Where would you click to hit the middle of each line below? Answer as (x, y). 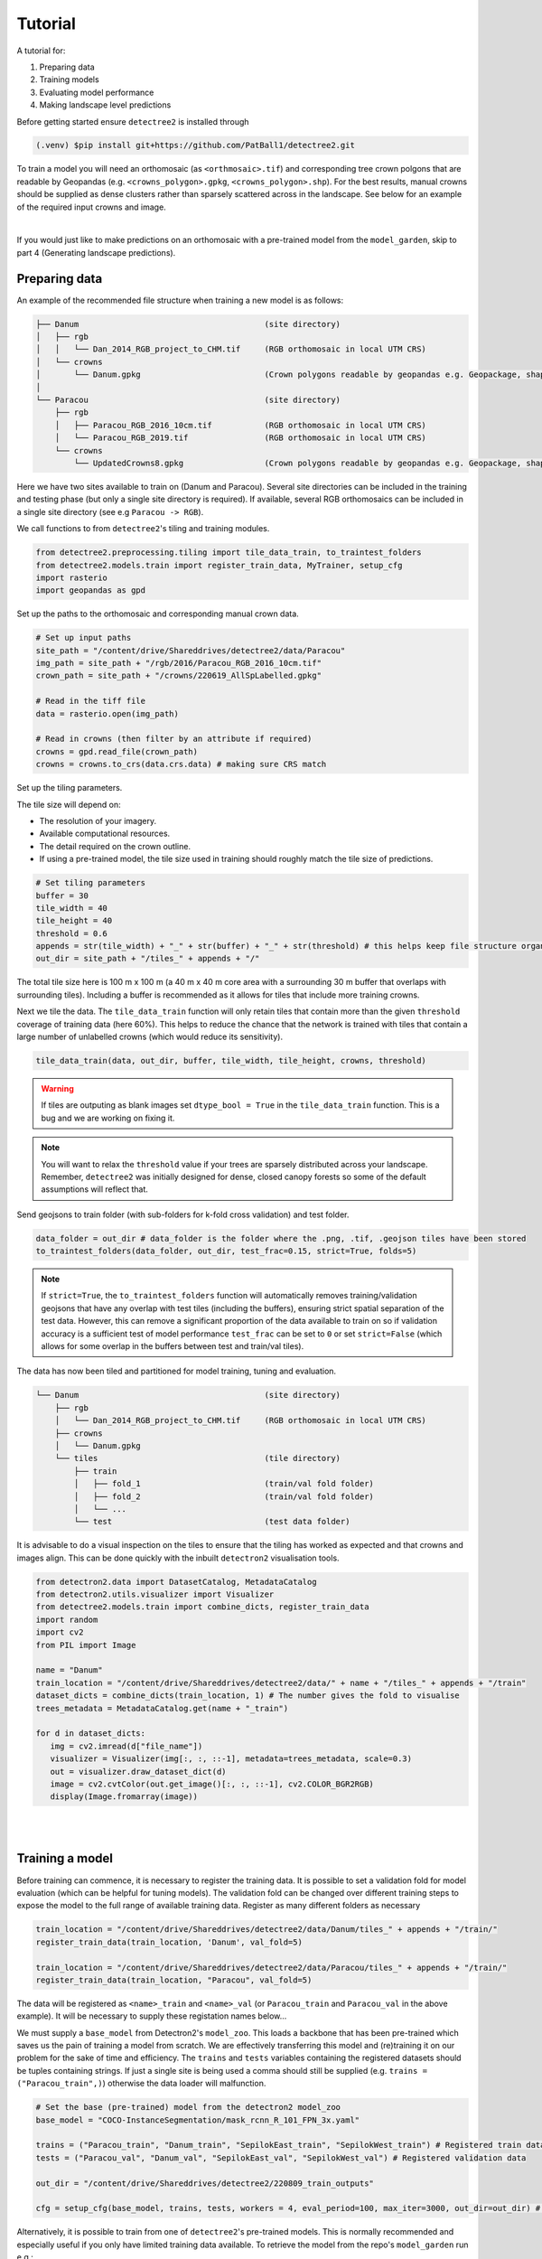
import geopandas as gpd (91, 591)
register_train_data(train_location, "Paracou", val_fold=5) (174, 1980)
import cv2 (60, 1632)
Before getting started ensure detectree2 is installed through (133, 121)
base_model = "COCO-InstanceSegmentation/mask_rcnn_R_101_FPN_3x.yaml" (198, 2120)
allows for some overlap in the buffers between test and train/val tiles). (173, 1346)
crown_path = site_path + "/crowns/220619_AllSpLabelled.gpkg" (179, 676)
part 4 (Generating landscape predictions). (96, 252)
